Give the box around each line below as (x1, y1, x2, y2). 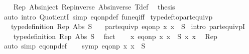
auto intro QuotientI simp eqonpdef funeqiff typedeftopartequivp (4, 11, 213, 21)
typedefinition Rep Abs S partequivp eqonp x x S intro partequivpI (11, 21, 245, 31)
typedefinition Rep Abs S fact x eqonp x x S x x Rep (13, 30, 217, 41)
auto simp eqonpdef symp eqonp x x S (4, 40, 146, 51)
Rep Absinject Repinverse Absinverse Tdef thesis (13, 1, 175, 11)
